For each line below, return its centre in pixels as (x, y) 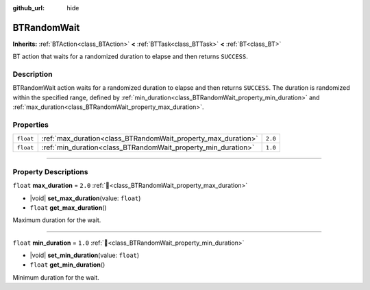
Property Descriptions (50, 171)
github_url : (28, 8)
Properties (31, 125)
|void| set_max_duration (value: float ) (85, 198)
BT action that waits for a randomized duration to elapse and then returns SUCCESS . (130, 57)
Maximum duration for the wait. (57, 220)
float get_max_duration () (68, 207)
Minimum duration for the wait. (56, 277)
